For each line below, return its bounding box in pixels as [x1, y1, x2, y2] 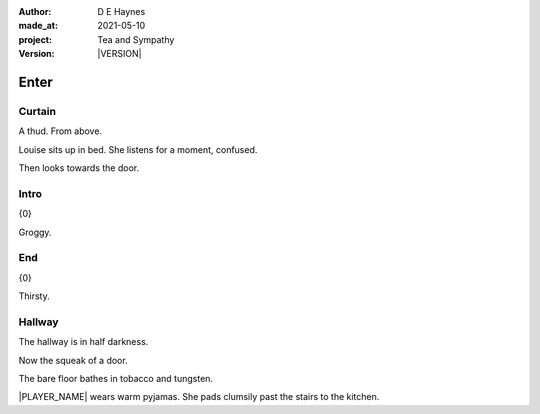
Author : [18, 6, 52, 17]
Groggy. [18, 226, 52, 238]
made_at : [18, 20, 59, 32]
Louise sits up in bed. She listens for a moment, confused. [18, 143, 258, 155]
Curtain [18, 104, 57, 118]
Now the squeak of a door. [18, 354, 129, 366]
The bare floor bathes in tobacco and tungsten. [18, 373, 214, 385]
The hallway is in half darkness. [18, 336, 149, 348]
